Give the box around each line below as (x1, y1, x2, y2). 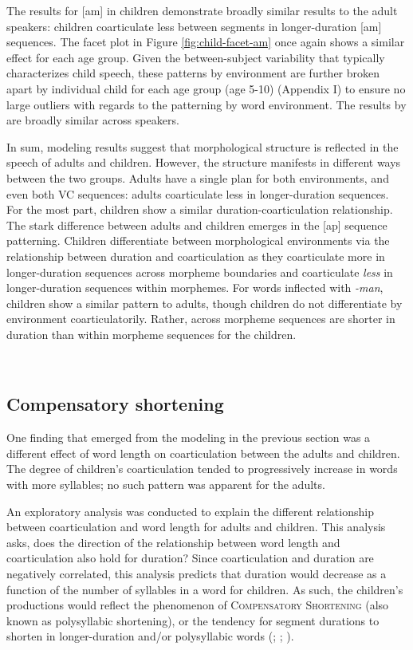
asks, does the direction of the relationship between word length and (6, 534, 340, 550)
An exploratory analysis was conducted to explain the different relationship (6, 502, 374, 519)
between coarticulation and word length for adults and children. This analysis (6, 518, 386, 535)
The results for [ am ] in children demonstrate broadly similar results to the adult (6, 2, 398, 18)
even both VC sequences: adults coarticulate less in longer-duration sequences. (6, 185, 389, 202)
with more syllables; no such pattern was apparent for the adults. (6, 476, 325, 493)
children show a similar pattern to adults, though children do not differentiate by (6, 294, 403, 311)
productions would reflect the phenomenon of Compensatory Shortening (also (6, 597, 389, 613)
